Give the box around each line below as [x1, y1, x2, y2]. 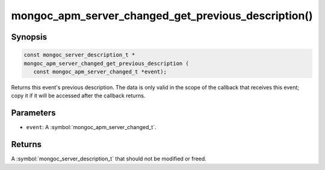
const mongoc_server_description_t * [23, 52, 135, 58]
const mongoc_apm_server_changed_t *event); [33, 68, 167, 75]
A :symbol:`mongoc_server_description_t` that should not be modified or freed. [11, 155, 207, 162]
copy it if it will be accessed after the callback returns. [11, 92, 146, 99]
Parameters [11, 108, 56, 118]
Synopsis [11, 32, 48, 42]
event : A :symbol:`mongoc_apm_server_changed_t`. [26, 124, 156, 131]
